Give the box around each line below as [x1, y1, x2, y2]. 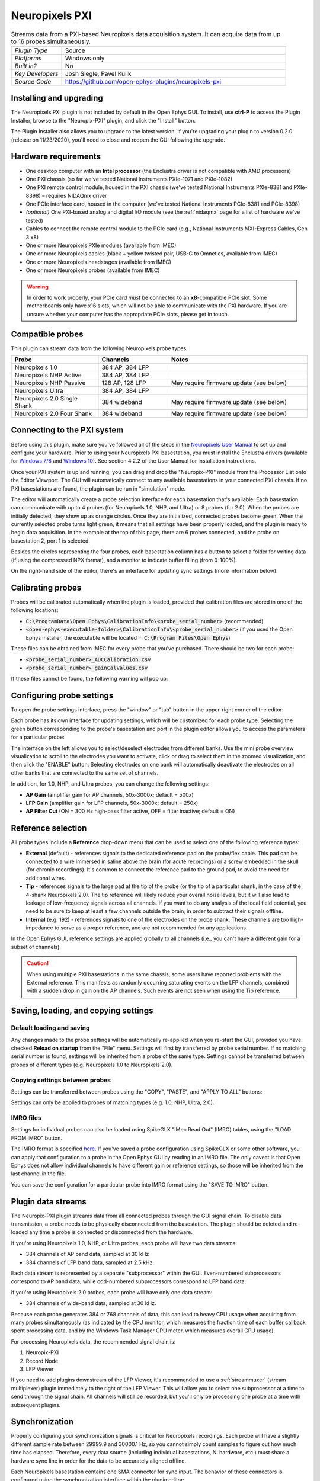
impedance [25, 924, 53, 931]
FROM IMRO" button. [11, 1134, 62, 1142]
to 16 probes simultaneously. [11, 37, 91, 46]
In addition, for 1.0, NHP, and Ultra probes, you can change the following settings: [11, 780, 210, 787]
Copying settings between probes [11, 1076, 111, 1084]
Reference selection [11, 823, 87, 834]
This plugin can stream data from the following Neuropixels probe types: [11, 344, 188, 352]
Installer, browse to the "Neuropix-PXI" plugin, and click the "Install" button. [11, 117, 196, 124]
